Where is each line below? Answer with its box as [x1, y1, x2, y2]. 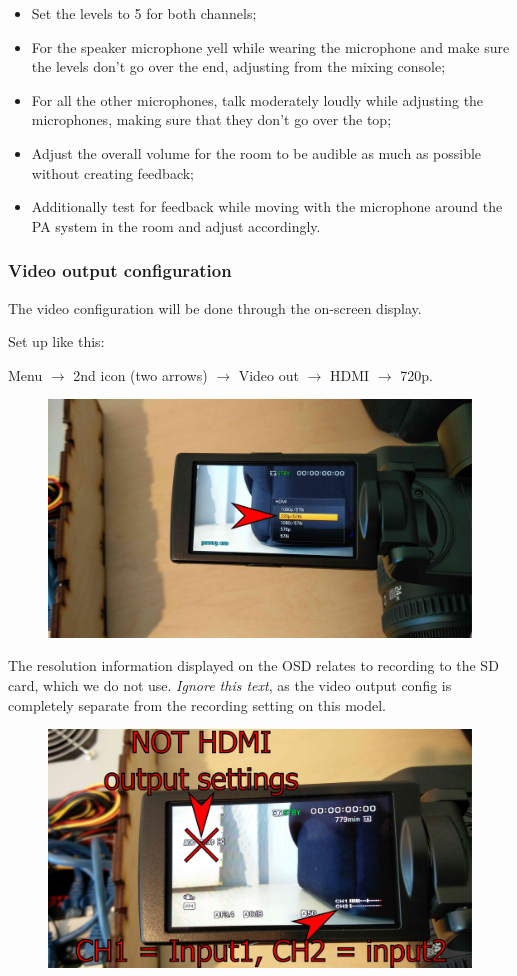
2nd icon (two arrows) [73, 364, 208, 385]
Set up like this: [8, 331, 105, 352]
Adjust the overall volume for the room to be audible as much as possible [31, 142, 482, 163]
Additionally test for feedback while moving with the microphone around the [31, 196, 503, 217]
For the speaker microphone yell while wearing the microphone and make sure [31, 36, 510, 57]
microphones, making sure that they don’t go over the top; [31, 109, 392, 130]
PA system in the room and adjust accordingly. [31, 215, 321, 236]
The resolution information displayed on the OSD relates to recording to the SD [8, 655, 499, 676]
